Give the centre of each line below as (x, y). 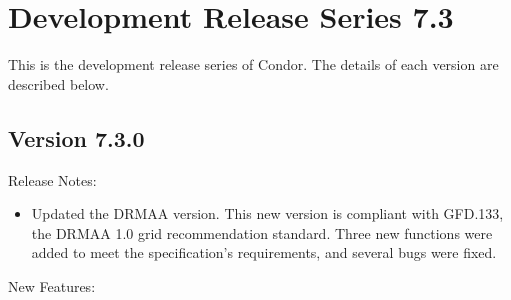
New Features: (52, 285)
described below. (58, 83)
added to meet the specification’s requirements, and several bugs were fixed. (264, 252)
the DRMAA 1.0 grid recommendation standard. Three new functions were (262, 232)
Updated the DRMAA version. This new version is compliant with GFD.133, (267, 213)
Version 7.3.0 (76, 137)
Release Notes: (52, 179)
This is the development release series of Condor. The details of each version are (253, 64)
